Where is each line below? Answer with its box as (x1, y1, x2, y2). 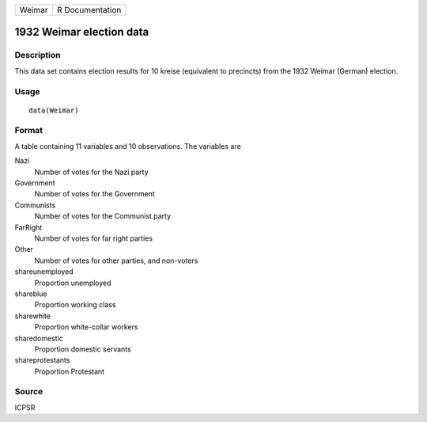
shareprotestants (14, 355, 70, 365)
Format (14, 125, 43, 136)
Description (14, 50, 61, 61)
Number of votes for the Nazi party (34, 167, 149, 177)
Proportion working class (34, 300, 116, 310)
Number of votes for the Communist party (34, 211, 172, 221)
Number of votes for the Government (34, 189, 156, 199)
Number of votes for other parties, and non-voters (34, 256, 198, 265)
